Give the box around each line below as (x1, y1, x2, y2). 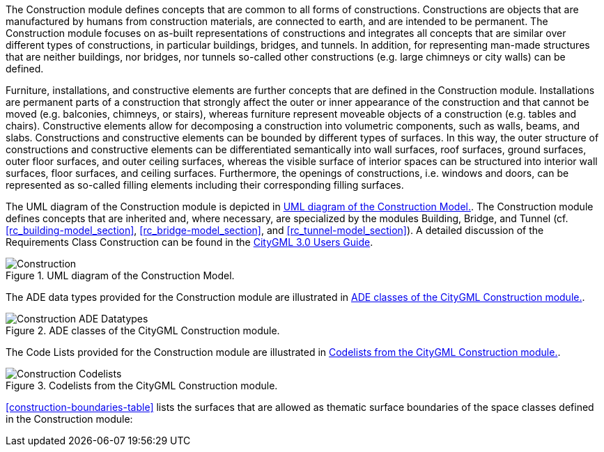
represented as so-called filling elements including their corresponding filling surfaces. (6, 179, 404, 191)
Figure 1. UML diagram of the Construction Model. (6, 270, 235, 281)
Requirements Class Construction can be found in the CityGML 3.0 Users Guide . (6, 236, 373, 248)
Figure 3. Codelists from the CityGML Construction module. (6, 380, 278, 391)
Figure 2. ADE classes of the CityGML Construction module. (6, 325, 280, 336)
